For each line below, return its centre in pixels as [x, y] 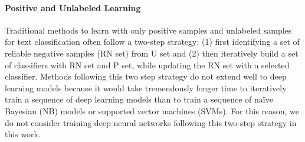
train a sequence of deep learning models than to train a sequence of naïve [139, 99]
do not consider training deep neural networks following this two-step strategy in [151, 122]
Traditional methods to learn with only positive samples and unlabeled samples [148, 30]
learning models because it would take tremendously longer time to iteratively [146, 87]
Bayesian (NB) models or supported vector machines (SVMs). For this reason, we [152, 110]
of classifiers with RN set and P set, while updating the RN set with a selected [147, 65]
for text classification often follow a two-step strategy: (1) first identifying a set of [152, 42]
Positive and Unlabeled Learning [73, 7]
